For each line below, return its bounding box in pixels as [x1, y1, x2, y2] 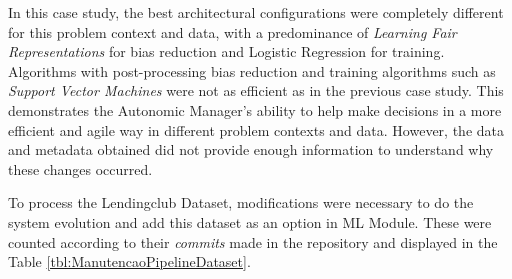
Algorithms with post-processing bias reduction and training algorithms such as [8, 60, 496, 81]
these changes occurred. [8, 158, 153, 179]
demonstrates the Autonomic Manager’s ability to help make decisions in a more [8, 99, 502, 120]
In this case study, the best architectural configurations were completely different [8, 2, 504, 22]
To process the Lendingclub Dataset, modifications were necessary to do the [8, 192, 474, 213]
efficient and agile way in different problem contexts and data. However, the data [8, 119, 504, 140]
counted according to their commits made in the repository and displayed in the [8, 231, 498, 252]
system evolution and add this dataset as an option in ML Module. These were [8, 211, 492, 232]
